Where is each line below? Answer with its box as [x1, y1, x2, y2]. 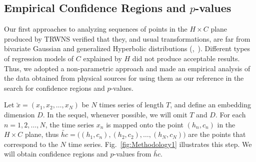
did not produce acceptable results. [132, 53, 240, 63]
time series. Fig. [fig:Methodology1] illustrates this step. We [68, 138, 252, 149]
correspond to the [4, 138, 58, 149]
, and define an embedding [170, 99, 251, 110]
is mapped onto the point [106, 119, 183, 129]
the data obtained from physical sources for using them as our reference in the [4, 73, 244, 83]
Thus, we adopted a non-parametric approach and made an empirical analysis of [4, 63, 250, 73]
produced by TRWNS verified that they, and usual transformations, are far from [4, 33, 250, 44]
